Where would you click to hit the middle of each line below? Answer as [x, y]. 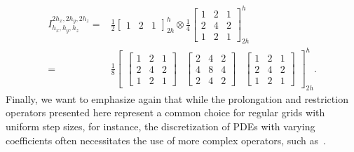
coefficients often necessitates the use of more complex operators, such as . [166, 140]
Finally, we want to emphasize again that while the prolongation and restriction [177, 98]
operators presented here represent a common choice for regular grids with [165, 112]
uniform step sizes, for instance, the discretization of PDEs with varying [161, 126]
